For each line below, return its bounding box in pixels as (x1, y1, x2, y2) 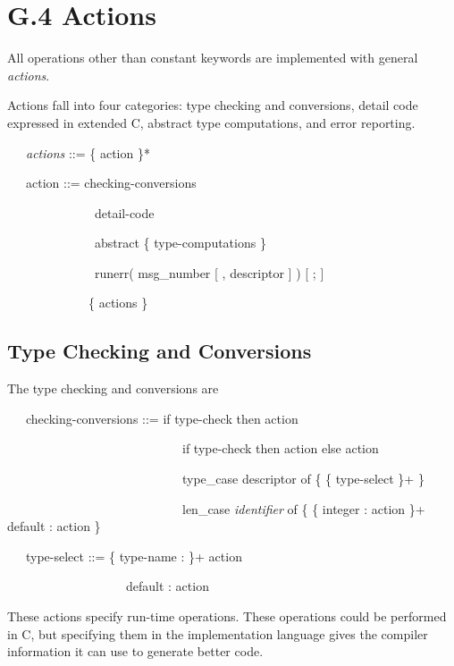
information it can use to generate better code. (7, 642, 264, 661)
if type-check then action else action (181, 439, 379, 458)
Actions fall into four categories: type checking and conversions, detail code (7, 96, 418, 114)
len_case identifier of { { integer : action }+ (181, 499, 425, 518)
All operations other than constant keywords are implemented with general (7, 48, 418, 67)
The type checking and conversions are (7, 379, 219, 398)
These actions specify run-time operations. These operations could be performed (7, 607, 447, 626)
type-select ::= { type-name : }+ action (25, 546, 242, 565)
